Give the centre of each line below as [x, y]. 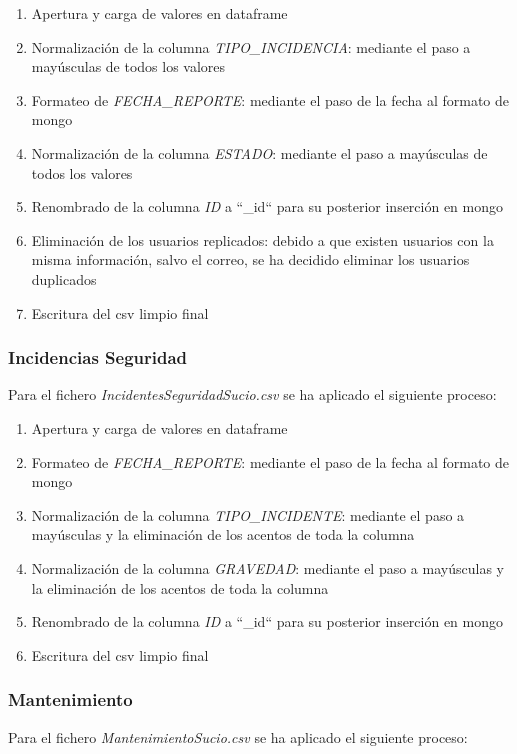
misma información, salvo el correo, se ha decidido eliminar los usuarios [250, 259]
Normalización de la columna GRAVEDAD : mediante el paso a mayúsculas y [267, 567]
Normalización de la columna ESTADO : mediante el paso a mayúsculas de [259, 152]
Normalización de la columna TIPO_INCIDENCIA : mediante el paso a [251, 46]
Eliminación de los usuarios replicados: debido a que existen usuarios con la [262, 239]
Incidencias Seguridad [98, 357]
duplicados [64, 278]
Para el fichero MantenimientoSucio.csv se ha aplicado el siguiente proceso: [238, 736]
